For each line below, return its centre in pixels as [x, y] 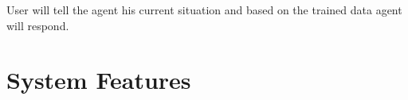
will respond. [38, 25]
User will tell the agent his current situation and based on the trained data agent [204, 10]
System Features [99, 80]
